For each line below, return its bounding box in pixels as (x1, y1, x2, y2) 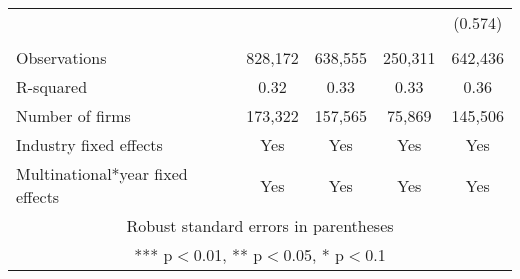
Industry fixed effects (16, 133, 163, 156)
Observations (16, 46, 107, 69)
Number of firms (16, 104, 131, 127)
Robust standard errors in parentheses (126, 214, 394, 237)
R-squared (16, 75, 88, 98)
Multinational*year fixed (16, 162, 188, 185)
